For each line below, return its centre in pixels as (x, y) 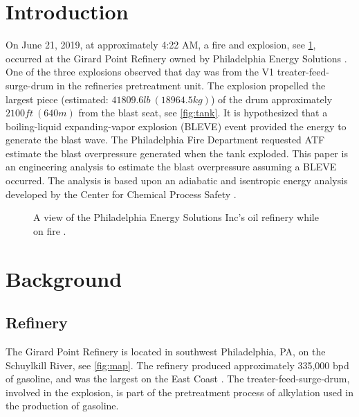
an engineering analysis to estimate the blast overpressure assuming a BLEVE (171, 167)
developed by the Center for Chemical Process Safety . (121, 194)
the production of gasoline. (62, 406)
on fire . (50, 230)
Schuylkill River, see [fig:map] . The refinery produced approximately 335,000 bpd (177, 365)
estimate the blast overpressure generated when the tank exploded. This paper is (177, 153)
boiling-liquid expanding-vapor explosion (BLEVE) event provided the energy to (176, 126)
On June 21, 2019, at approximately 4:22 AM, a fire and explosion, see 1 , (161, 45)
